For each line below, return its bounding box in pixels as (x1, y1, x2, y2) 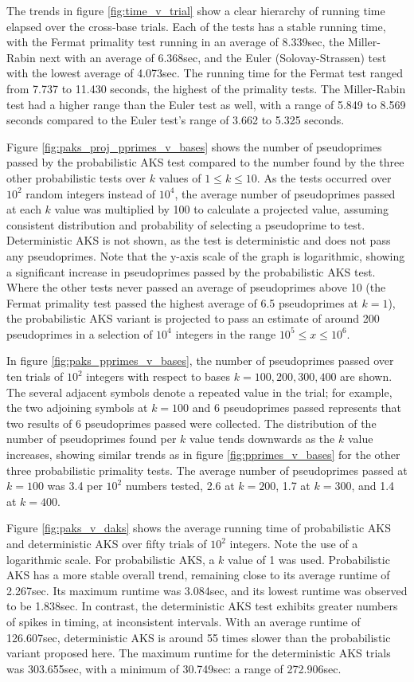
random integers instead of (25, 185, 156, 202)
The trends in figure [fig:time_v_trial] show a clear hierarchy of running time (6, 2, 385, 18)
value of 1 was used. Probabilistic (228, 551, 390, 567)
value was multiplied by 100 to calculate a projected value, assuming (54, 201, 389, 218)
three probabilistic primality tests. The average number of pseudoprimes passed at (6, 461, 408, 478)
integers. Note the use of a (229, 535, 358, 551)
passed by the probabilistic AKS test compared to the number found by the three (6, 154, 404, 170)
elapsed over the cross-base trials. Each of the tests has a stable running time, (6, 18, 386, 34)
